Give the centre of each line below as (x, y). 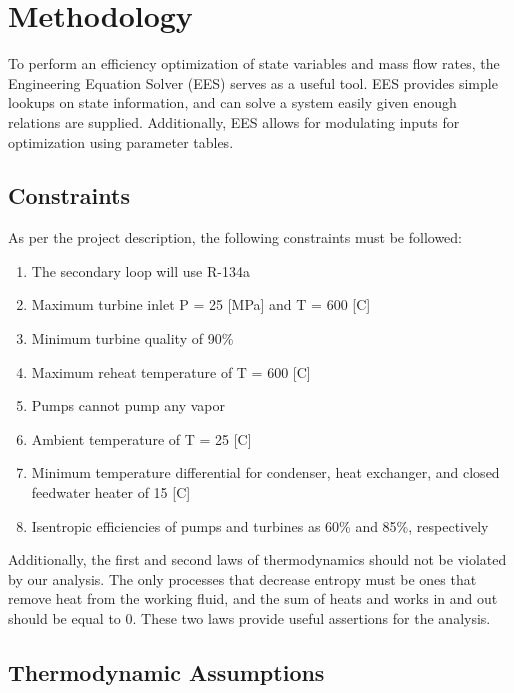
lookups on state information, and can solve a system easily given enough (232, 102)
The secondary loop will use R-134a (140, 270)
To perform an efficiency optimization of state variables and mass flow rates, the (254, 63)
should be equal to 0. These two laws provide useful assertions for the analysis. (249, 618)
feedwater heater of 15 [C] (111, 492)
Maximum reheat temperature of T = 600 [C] (171, 371)
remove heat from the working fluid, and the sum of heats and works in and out (253, 598)
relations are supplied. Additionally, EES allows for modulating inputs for (234, 121)
